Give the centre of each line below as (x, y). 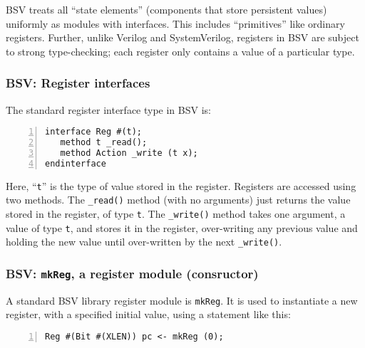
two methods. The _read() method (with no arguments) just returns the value (178, 200)
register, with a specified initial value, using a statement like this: (148, 314)
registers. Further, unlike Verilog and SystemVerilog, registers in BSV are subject (182, 37)
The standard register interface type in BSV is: (108, 109)
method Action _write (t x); (129, 153)
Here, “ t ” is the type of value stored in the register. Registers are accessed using (181, 185)
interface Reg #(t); (94, 132)
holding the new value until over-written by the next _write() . (144, 242)
